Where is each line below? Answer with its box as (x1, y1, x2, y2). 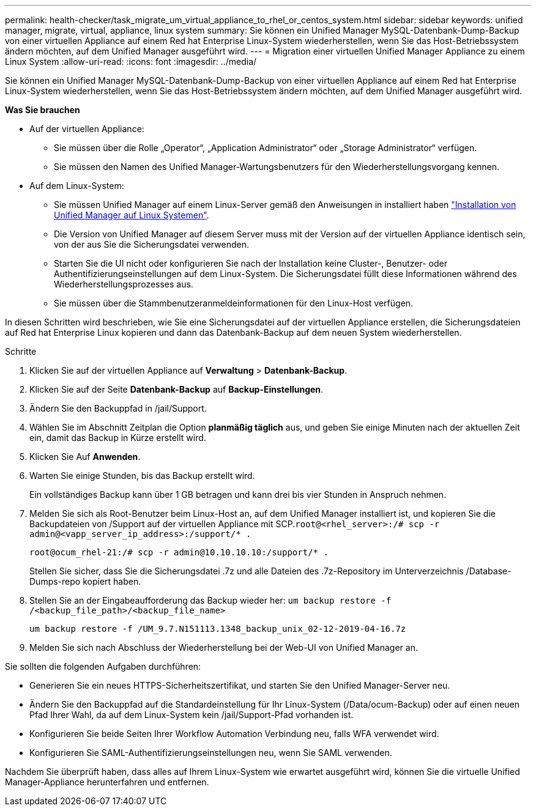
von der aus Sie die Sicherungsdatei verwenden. (54, 239, 249, 250)
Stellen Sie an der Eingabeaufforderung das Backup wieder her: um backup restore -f (29, 595, 392, 605)
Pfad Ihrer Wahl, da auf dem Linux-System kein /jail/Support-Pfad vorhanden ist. (29, 709, 354, 720)
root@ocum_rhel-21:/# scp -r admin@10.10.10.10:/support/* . (29, 547, 329, 557)
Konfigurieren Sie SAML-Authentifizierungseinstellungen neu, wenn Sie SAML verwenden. (29, 747, 392, 758)
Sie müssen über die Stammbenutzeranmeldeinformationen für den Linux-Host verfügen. (54, 298, 414, 308)
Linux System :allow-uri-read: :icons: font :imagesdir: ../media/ (5, 56, 257, 67)
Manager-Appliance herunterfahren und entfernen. (5, 777, 209, 787)
